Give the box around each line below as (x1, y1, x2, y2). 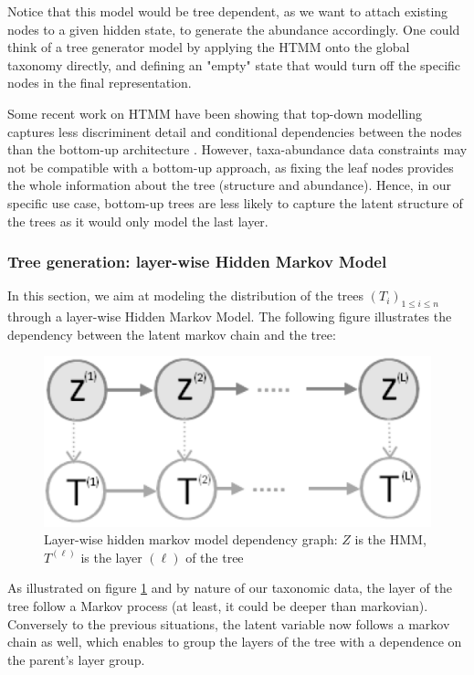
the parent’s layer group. (7, 649, 145, 669)
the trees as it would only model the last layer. (7, 211, 269, 230)
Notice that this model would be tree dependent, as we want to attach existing (7, 2, 448, 20)
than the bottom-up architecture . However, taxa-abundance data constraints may (7, 140, 468, 159)
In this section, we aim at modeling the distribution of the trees (7, 286, 364, 305)
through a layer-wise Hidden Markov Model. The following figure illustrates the (7, 307, 452, 326)
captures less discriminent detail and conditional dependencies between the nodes (7, 121, 462, 141)
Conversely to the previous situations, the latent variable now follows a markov (7, 614, 450, 633)
